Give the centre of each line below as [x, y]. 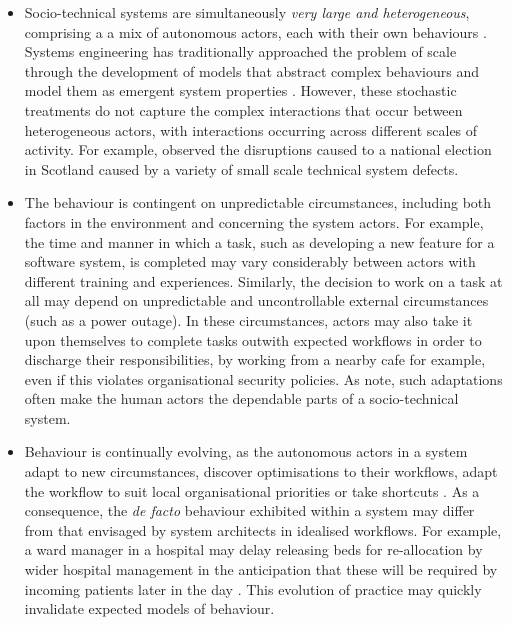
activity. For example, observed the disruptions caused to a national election [258, 149]
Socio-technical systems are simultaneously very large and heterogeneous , [247, 12]
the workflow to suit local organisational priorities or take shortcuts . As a [252, 490]
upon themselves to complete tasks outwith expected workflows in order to [253, 339]
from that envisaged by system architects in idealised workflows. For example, [263, 529]
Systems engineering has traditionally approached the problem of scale [240, 51]
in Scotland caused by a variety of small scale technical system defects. [241, 168]
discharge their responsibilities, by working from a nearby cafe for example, [255, 359]
